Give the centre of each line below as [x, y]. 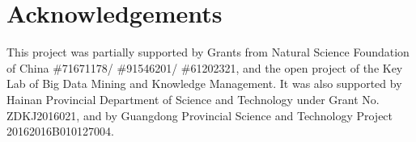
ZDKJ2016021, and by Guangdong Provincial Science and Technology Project [200, 115]
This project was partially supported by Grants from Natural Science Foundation [208, 52]
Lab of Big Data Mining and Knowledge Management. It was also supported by [204, 84]
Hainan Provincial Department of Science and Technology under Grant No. [193, 99]
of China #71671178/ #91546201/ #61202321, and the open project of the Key [205, 67]
